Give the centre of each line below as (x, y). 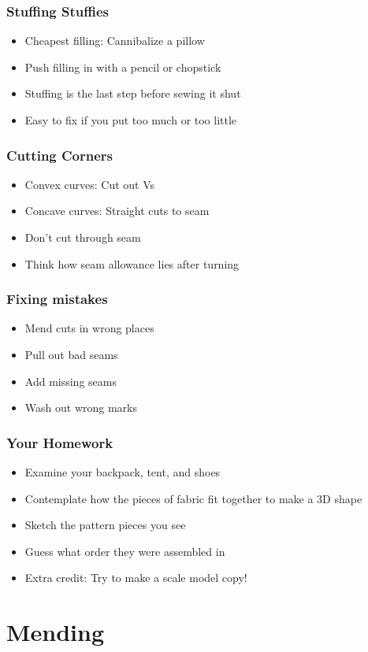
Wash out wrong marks (81, 408)
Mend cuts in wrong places (89, 328)
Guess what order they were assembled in (125, 551)
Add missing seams (71, 381)
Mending (56, 632)
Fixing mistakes (57, 299)
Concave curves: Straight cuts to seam (117, 211)
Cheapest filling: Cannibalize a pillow (115, 41)
